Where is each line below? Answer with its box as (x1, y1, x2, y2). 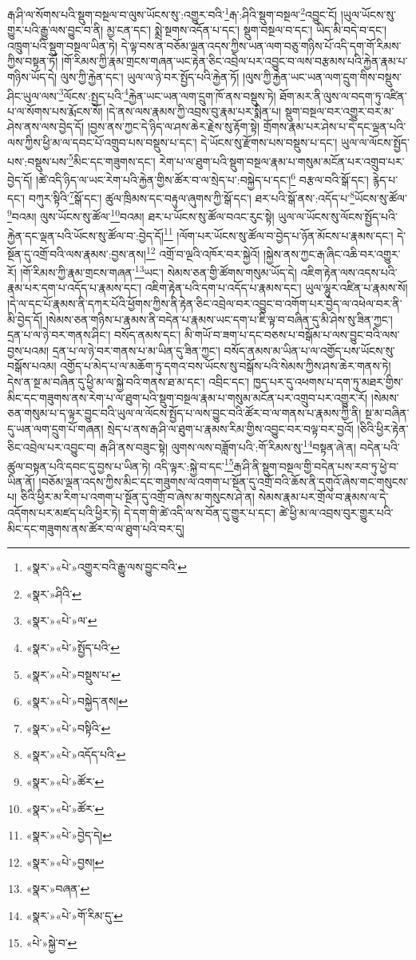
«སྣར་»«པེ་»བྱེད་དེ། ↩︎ (26, 827, 112, 843)
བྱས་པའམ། (7, 342, 50, 358)
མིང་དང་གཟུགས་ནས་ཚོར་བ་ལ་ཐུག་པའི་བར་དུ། (7, 520, 184, 536)
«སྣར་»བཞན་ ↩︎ (26, 880, 90, 897)
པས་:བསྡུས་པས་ (7, 152, 69, 169)
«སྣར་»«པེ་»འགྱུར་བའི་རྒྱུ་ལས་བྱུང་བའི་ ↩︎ (26, 559, 188, 575)
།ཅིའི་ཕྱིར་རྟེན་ (357, 420, 409, 437)
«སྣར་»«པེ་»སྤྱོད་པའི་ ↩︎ (26, 639, 120, 655)
